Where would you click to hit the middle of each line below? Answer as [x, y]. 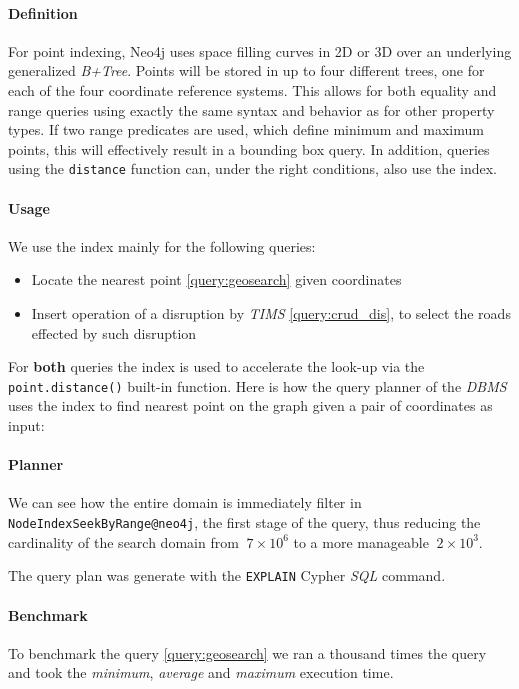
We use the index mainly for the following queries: [162, 245]
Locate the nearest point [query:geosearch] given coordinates [216, 279]
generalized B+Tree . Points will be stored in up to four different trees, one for [246, 70]
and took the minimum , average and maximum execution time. [201, 672]
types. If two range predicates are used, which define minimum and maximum [246, 129]
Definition [43, 12]
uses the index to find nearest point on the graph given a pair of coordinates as [250, 405]
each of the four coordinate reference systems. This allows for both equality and [252, 89]
